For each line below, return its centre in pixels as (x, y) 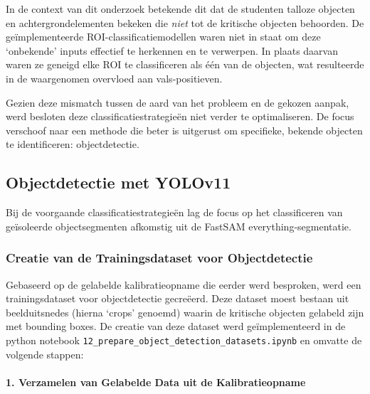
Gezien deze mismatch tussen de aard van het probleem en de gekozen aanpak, (178, 102)
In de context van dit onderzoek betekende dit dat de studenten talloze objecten (180, 9)
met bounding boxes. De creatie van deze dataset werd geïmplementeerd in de (176, 326)
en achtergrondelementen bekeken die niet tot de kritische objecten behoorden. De (185, 22)
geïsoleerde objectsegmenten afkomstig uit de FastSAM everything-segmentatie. (179, 226)
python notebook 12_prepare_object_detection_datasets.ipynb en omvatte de (184, 340)
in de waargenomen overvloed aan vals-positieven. (114, 78)
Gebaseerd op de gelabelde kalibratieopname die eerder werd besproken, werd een (184, 284)
